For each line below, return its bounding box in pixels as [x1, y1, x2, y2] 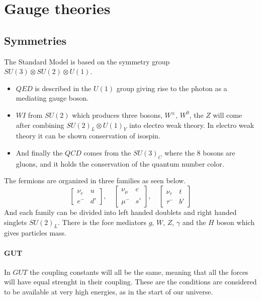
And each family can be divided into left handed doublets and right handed [4, 206, 237, 217]
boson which [216, 216, 254, 227]
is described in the [35, 83, 92, 93]
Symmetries [4, 32, 67, 48]
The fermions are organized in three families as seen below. [4, 175, 186, 186]
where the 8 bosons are [164, 147, 235, 158]
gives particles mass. [4, 228, 66, 238]
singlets [4, 216, 27, 227]
